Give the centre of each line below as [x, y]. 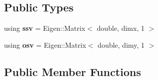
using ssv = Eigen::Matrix [45, 28]
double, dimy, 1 [121, 44]
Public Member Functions [72, 71]
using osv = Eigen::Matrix [45, 44]
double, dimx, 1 [120, 28]
